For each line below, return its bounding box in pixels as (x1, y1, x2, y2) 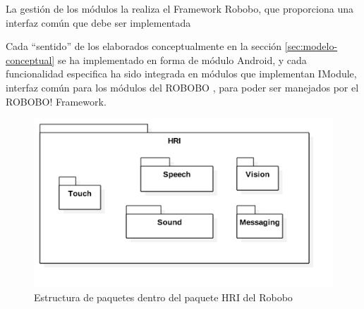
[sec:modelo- (284, 39, 338, 53)
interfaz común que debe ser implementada (6, 15, 191, 30)
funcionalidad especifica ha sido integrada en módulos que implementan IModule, (6, 66, 357, 81)
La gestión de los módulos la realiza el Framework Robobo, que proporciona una (6, 1, 353, 15)
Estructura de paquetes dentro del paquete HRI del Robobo (34, 289, 293, 304)
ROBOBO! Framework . (6, 94, 107, 108)
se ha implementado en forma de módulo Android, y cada (57, 52, 307, 67)
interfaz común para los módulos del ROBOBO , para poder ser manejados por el (6, 80, 359, 94)
